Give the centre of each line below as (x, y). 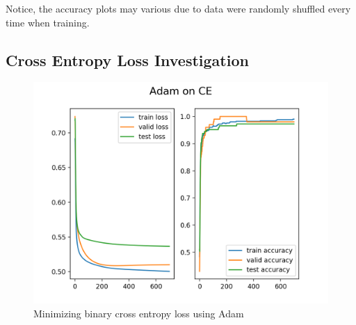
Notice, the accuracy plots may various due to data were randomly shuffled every (178, 8)
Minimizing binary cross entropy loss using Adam (139, 313)
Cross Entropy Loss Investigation (127, 60)
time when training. (48, 22)
